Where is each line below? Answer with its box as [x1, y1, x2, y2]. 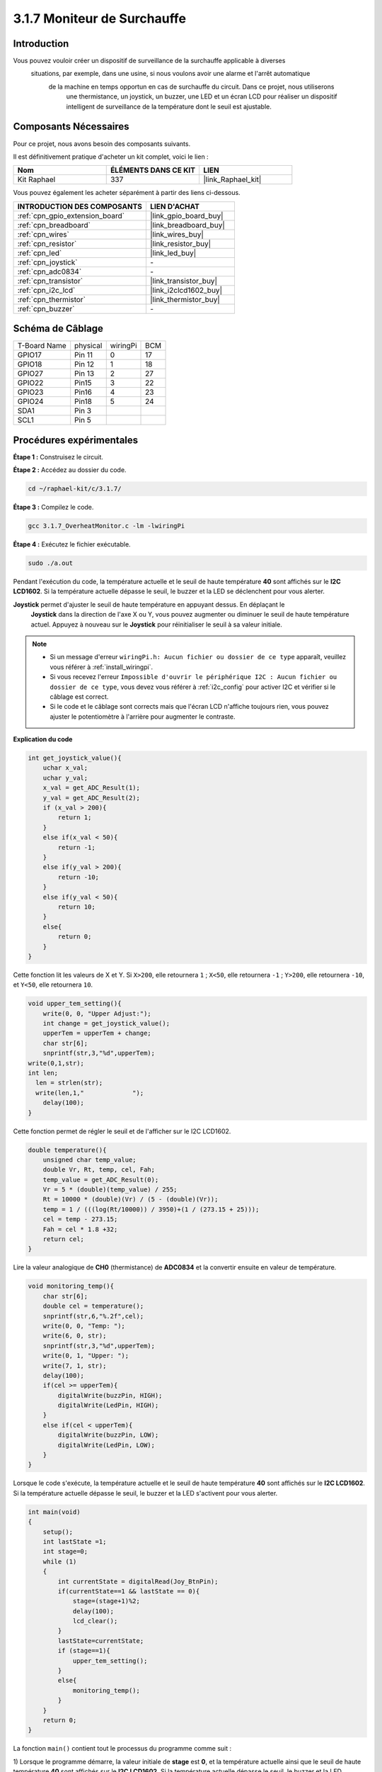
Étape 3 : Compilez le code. [13, 503, 94, 512]
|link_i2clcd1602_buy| [149, 285, 223, 295]
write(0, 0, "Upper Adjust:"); [42, 1009, 151, 1017]
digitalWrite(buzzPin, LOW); [57, 1431, 159, 1439]
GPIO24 [17, 397, 44, 407]
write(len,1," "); [35, 1089, 144, 1097]
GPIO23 [17, 387, 44, 397]
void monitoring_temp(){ [28, 1282, 115, 1290]
